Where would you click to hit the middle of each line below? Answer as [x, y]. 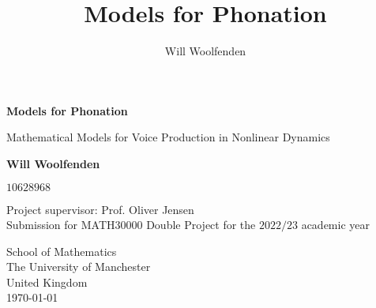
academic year [335, 225]
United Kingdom [47, 282]
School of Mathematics [62, 251]
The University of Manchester [79, 267]
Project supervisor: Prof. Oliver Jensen [100, 209]
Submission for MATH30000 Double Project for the [131, 225]
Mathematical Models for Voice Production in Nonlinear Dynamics [168, 137]
